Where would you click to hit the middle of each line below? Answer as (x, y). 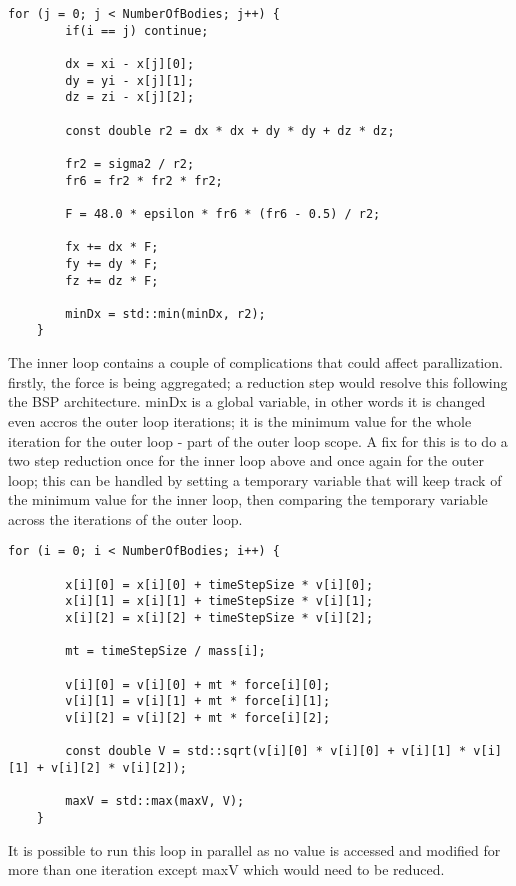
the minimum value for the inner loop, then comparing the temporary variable (248, 499)
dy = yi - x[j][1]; (130, 80)
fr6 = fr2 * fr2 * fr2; (144, 180)
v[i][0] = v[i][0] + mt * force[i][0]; (198, 684)
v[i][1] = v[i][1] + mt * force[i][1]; (198, 701)
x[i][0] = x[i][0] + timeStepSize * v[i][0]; (219, 584)
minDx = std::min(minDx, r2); (165, 313)
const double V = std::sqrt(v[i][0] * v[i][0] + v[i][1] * (266, 751)
